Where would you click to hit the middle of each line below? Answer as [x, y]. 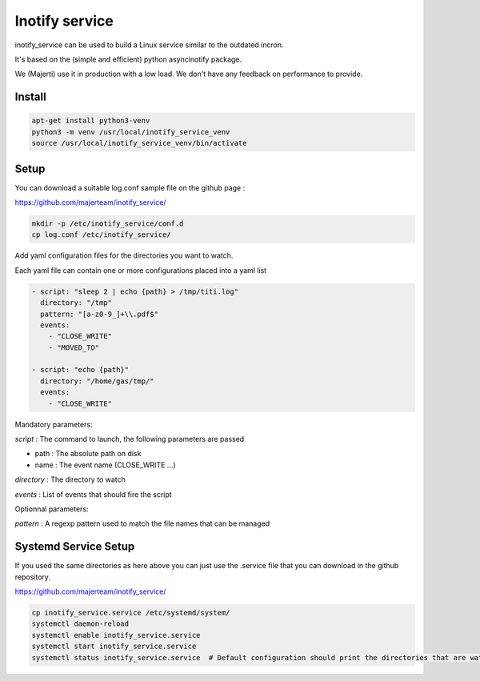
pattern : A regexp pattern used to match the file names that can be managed [142, 523]
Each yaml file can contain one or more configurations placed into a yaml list [141, 270]
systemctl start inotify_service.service [114, 647]
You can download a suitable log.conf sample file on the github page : [130, 187]
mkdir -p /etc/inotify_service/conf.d [108, 223]
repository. [33, 577]
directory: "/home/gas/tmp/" [98, 381]
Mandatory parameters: [54, 424]
